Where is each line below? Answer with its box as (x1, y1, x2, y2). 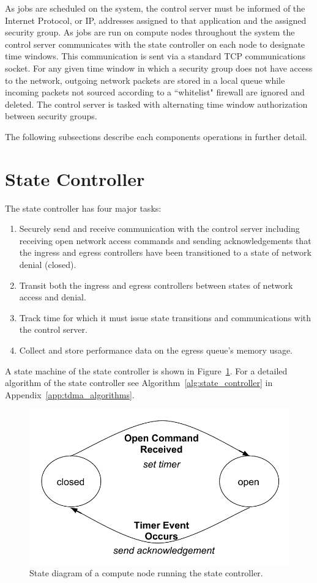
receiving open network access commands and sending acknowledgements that (19, 234, 311, 247)
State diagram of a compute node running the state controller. (29, 566, 263, 579)
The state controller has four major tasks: (5, 201, 162, 214)
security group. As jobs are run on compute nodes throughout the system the (5, 26, 295, 39)
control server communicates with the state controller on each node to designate (5, 37, 305, 50)
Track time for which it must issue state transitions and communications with (19, 311, 311, 324)
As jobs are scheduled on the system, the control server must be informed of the (5, 2, 305, 14)
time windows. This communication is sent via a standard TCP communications (5, 50, 306, 62)
